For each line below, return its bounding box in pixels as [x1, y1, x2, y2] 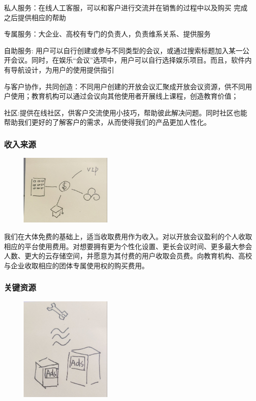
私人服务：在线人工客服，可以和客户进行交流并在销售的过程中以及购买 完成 [4, 2, 248, 12]
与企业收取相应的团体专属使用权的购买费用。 [4, 260, 149, 270]
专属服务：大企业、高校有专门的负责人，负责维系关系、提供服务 [4, 29, 211, 39]
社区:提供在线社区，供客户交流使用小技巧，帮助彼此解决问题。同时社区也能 [4, 107, 247, 117]
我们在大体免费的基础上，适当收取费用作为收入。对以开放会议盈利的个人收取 [4, 231, 252, 242]
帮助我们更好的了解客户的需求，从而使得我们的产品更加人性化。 [4, 117, 211, 127]
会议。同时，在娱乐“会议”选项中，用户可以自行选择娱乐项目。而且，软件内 [10, 55, 252, 65]
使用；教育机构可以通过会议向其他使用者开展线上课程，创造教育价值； [10, 91, 238, 101]
